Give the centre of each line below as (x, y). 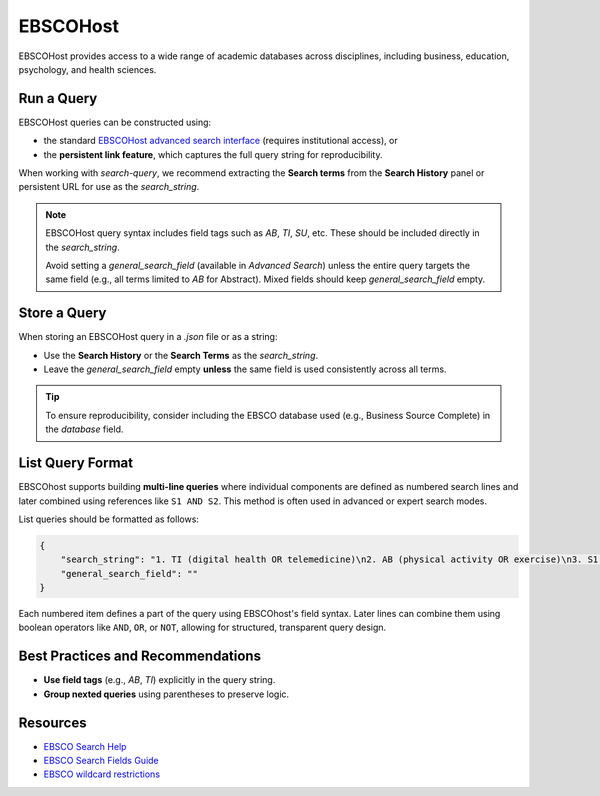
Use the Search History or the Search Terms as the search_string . (181, 355)
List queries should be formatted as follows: (109, 519)
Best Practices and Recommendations (140, 656)
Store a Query (62, 313)
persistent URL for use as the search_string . (109, 187)
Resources (52, 722)
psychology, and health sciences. (87, 69)
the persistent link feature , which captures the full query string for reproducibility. (213, 154)
